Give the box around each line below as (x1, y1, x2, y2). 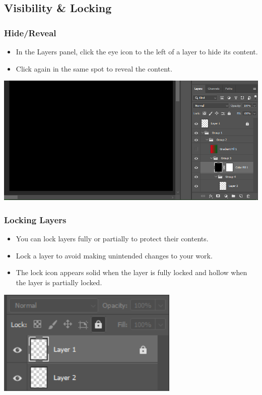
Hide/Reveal (4, 26, 56, 39)
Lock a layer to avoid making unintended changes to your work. (16, 250, 213, 260)
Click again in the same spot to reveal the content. (16, 63, 172, 74)
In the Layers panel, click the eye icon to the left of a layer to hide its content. (16, 46, 258, 56)
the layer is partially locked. (16, 277, 102, 288)
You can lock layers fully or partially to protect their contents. (16, 233, 209, 244)
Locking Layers (4, 213, 67, 226)
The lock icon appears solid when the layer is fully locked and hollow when (16, 267, 247, 278)
